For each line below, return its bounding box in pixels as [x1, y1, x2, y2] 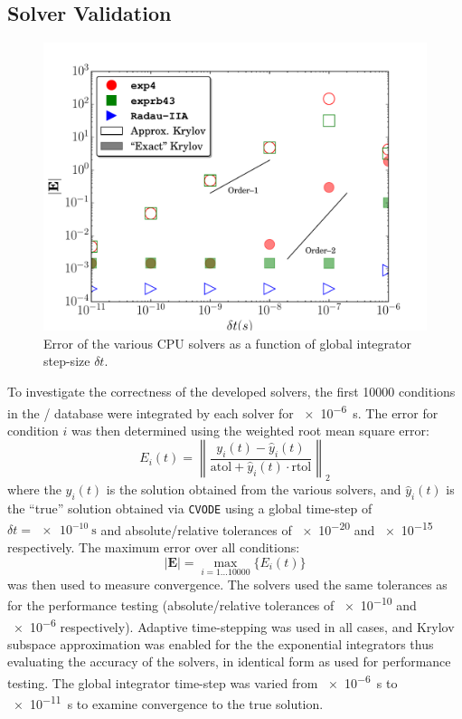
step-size [43, 351, 90, 370]
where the [7, 480, 61, 499]
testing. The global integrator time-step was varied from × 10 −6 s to [7, 671, 398, 692]
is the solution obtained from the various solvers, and [106, 480, 401, 499]
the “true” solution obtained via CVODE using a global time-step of [7, 499, 372, 518]
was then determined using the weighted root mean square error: [71, 420, 429, 439]
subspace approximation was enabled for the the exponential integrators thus [7, 634, 434, 653]
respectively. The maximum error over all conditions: [7, 537, 300, 556]
